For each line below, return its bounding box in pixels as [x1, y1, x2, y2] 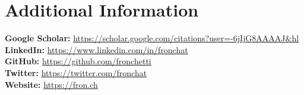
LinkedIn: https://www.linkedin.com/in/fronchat [5, 43, 188, 55]
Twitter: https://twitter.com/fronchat [5, 66, 147, 78]
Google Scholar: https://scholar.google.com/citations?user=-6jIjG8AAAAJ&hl [5, 32, 299, 44]
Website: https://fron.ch [5, 78, 98, 90]
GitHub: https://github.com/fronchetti [5, 55, 151, 67]
